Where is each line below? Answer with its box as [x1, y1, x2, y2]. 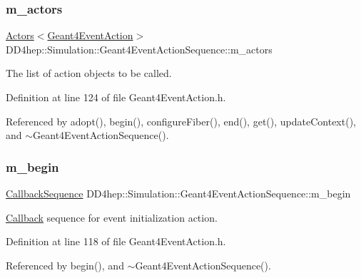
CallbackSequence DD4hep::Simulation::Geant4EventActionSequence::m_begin [6, 186, 351, 200]
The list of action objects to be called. [6, 66, 172, 81]
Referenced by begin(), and [6, 257, 124, 272]
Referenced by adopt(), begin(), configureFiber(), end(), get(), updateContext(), [6, 113, 356, 128]
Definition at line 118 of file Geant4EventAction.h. [6, 234, 226, 249]
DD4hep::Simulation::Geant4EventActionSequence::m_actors [6, 41, 273, 56]
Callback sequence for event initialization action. [6, 210, 218, 225]
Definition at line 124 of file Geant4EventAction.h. [6, 90, 226, 104]
